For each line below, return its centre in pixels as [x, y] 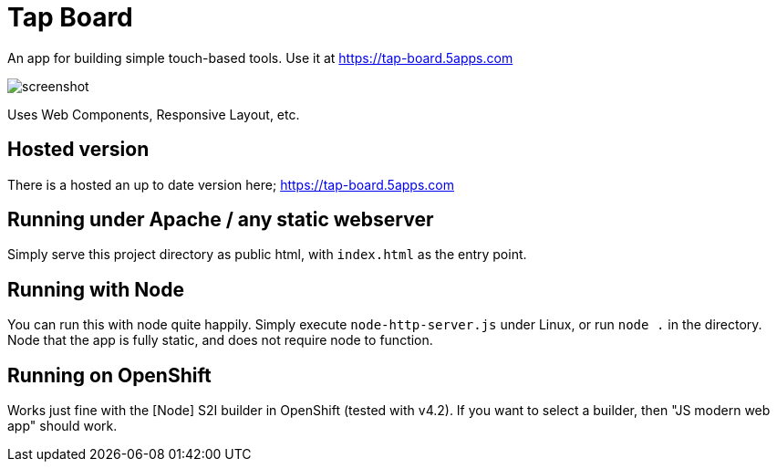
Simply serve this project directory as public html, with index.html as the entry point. [267, 255]
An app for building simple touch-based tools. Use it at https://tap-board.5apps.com [260, 57]
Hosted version [78, 150]
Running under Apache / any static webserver [221, 220]
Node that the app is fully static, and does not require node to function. [220, 340]
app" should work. [62, 426]
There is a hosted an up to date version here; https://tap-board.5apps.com [231, 184]
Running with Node [96, 289]
